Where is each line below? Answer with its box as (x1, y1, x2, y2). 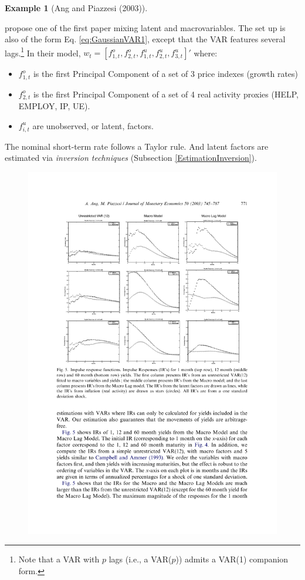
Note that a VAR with (18, 553, 100, 565)
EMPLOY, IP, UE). (18, 100, 90, 112)
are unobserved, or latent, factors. (32, 119, 154, 131)
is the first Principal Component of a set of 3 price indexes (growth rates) (33, 68, 299, 80)
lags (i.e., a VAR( (109, 553, 172, 565)
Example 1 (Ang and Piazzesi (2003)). (5, 2, 148, 14)
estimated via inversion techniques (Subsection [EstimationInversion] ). (5, 151, 257, 164)
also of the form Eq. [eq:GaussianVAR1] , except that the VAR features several (5, 33, 286, 45)
